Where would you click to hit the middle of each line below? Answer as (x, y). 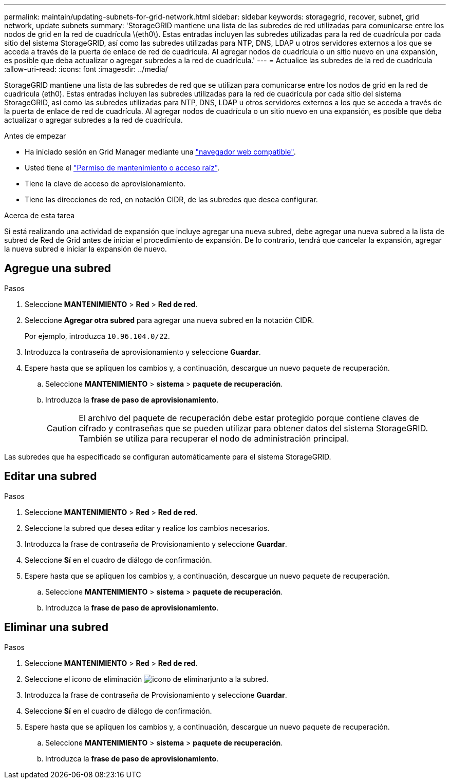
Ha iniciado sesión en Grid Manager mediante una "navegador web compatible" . (160, 152)
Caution (62, 428)
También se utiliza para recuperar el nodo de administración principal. (214, 438)
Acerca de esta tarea (40, 215)
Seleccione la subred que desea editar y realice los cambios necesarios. (147, 528)
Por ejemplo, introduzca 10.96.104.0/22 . (97, 336)
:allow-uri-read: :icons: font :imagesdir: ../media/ (86, 69)
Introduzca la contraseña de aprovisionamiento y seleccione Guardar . (143, 352)
